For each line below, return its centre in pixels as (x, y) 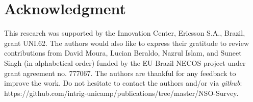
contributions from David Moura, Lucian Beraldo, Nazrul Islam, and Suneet (123, 53)
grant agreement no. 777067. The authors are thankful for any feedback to (120, 73)
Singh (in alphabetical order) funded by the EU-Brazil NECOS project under (125, 62)
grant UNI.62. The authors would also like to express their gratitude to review (127, 43)
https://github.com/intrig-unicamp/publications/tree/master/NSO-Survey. (121, 93)
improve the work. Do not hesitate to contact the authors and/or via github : (123, 83)
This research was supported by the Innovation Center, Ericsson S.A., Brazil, (125, 33)
